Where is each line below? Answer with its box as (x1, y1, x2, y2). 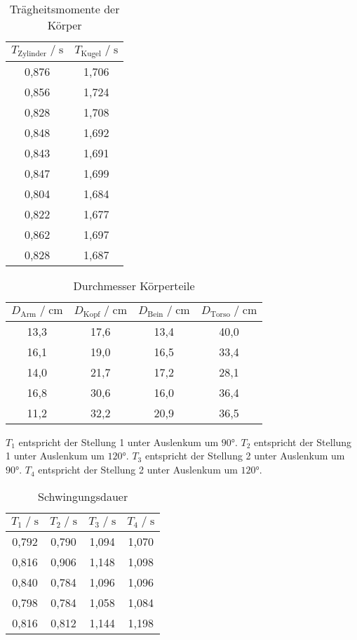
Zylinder (18, 49, 47, 58)
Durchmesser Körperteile (73, 277, 195, 294)
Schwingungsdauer (38, 488, 128, 504)
